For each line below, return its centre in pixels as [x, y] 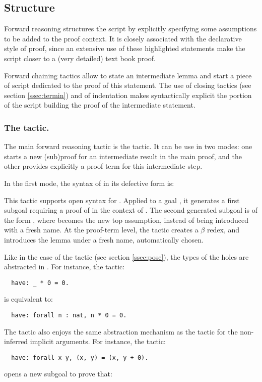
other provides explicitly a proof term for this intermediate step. [103, 166]
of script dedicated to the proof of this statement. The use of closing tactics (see [128, 85]
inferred [16, 341]
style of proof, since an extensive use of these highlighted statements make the [125, 48]
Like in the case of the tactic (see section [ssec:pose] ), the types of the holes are [126, 256]
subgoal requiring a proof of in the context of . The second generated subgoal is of [131, 210]
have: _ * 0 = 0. [40, 283]
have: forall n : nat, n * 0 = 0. [69, 315]
